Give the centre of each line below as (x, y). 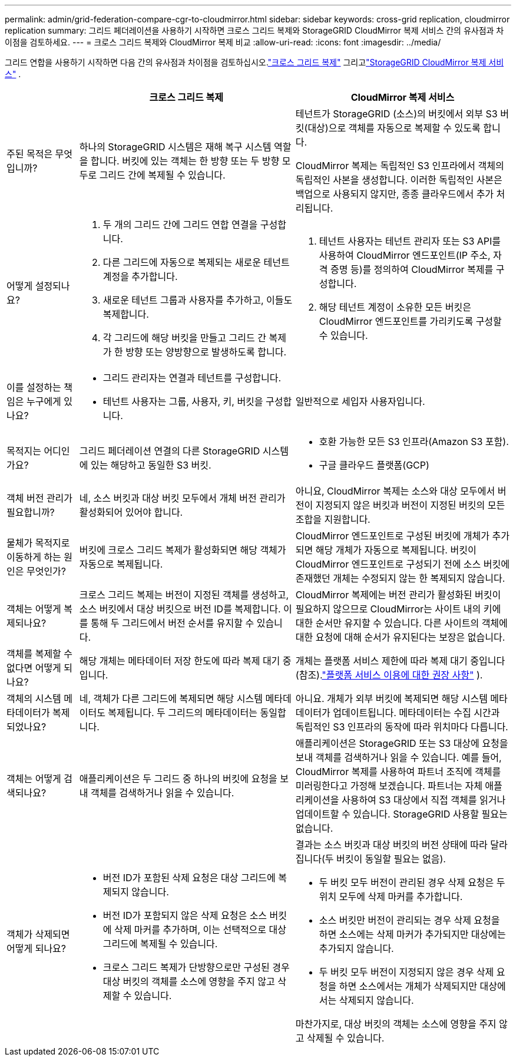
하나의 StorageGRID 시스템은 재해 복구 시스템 (175, 147)
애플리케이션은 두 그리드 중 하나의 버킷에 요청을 (178, 779)
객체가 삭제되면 (38, 934)
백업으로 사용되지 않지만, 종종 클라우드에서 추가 (395, 194)
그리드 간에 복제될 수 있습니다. (162, 175)
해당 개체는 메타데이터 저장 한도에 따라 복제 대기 (180, 661)
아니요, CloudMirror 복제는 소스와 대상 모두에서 (395, 491)
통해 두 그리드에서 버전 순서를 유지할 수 (172, 623)
